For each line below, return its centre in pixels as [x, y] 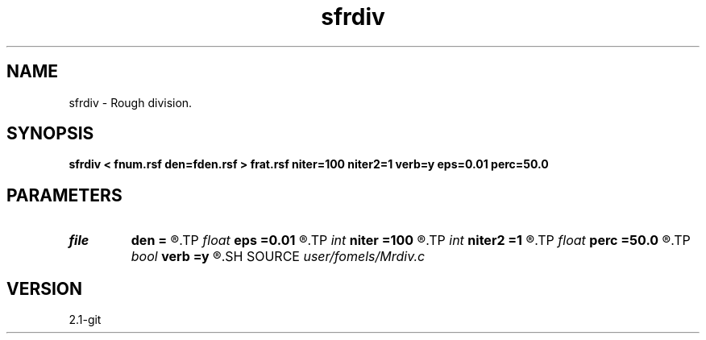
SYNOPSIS [50, 134]
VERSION [45, 288]
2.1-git [85, 320]
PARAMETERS [64, 195]
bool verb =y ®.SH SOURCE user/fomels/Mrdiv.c [278, 257]
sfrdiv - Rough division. [131, 102]
